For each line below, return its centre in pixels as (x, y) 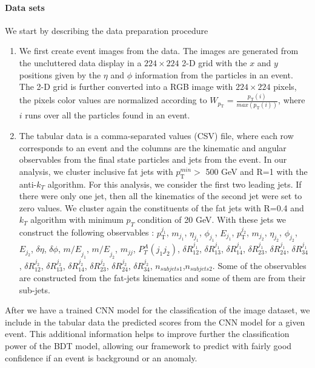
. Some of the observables (259, 265)
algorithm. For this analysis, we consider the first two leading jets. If (174, 184)
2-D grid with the (214, 62)
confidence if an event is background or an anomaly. (101, 357)
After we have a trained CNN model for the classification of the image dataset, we (157, 310)
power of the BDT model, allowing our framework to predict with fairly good (148, 345)
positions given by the (60, 74)
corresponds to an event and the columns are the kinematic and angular (153, 147)
